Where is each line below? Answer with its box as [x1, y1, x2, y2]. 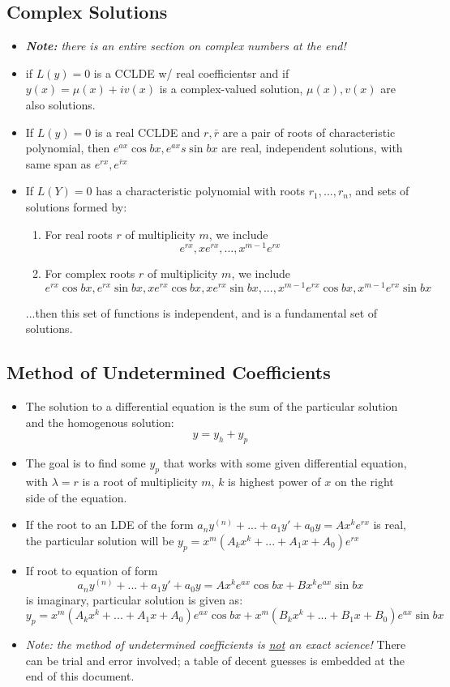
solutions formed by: [25, 198, 127, 215]
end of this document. [25, 668, 135, 685]
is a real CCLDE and [95, 123, 200, 140]
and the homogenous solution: [25, 413, 174, 430]
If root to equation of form [25, 561, 158, 578]
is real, [373, 516, 407, 533]
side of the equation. [25, 489, 127, 506]
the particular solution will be [25, 531, 174, 548]
